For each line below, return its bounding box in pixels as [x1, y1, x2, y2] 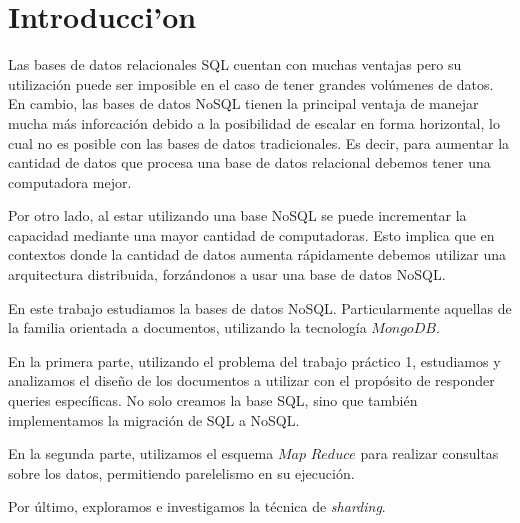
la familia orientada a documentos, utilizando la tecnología [8, 317, 367, 338]
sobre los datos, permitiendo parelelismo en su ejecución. [8, 462, 355, 483]
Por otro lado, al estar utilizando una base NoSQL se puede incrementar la [8, 205, 467, 226]
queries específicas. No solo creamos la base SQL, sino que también [8, 390, 418, 411]
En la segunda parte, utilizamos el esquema [8, 443, 274, 464]
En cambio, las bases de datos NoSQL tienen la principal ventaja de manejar [8, 93, 479, 114]
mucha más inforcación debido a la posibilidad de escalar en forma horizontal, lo [8, 112, 500, 133]
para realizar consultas [360, 443, 499, 464]
